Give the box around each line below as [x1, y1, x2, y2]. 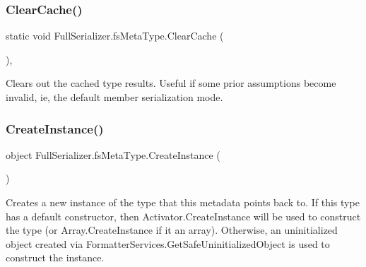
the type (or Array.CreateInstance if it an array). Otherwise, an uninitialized [6, 222, 338, 237]
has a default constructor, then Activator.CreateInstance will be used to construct [6, 208, 361, 223]
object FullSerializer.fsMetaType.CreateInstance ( [6, 147, 220, 162]
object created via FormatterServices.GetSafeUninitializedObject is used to [6, 236, 330, 251]
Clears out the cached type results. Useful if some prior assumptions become [6, 76, 336, 90]
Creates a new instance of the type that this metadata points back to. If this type [6, 195, 360, 209]
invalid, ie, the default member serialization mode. [6, 90, 223, 104]
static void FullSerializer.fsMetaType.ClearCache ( [6, 28, 224, 43]
